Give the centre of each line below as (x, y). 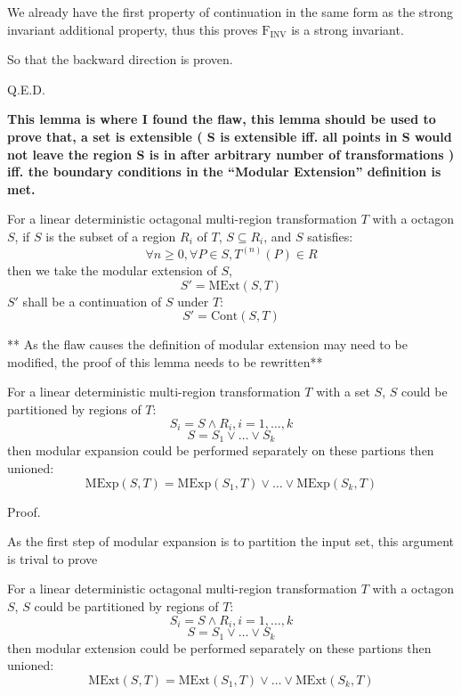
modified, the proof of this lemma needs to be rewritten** (165, 361)
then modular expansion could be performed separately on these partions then (221, 450)
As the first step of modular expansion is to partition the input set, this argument (230, 541)
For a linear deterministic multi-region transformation (154, 392)
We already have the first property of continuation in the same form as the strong (230, 12)
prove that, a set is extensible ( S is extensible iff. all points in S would (230, 136)
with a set (343, 392)
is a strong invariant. (348, 29)
